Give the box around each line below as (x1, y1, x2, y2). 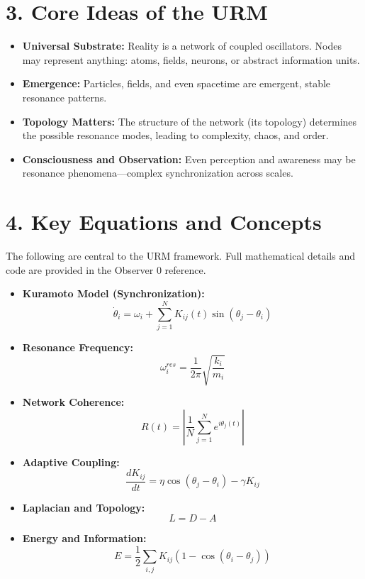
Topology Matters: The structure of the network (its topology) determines (22, 114, 357, 128)
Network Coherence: (22, 395, 125, 409)
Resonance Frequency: (22, 339, 133, 354)
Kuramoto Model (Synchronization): (22, 286, 205, 301)
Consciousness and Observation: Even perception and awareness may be (22, 151, 356, 166)
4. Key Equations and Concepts (6, 207, 322, 236)
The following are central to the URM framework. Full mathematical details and (6, 248, 355, 263)
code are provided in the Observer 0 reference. (6, 262, 206, 277)
